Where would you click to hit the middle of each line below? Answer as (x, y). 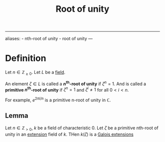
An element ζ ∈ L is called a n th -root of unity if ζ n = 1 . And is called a (76, 83)
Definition (26, 59)
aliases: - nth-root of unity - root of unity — (49, 39)
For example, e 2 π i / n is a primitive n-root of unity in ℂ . (58, 100)
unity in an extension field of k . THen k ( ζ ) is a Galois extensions (69, 134)
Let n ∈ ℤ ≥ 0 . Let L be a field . (35, 73)
